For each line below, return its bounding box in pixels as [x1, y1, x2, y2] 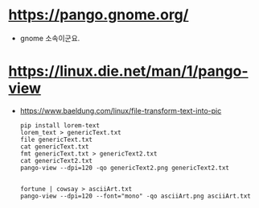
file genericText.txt [19, 135, 92, 144]
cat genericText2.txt [19, 156, 92, 164]
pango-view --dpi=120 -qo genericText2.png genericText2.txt [19, 164, 230, 172]
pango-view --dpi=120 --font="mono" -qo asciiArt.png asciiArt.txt [19, 192, 251, 200]
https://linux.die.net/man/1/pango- [8, 62, 249, 81]
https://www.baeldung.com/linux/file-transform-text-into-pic [19, 106, 222, 115]
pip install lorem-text [19, 121, 101, 130]
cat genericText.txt [19, 143, 89, 151]
